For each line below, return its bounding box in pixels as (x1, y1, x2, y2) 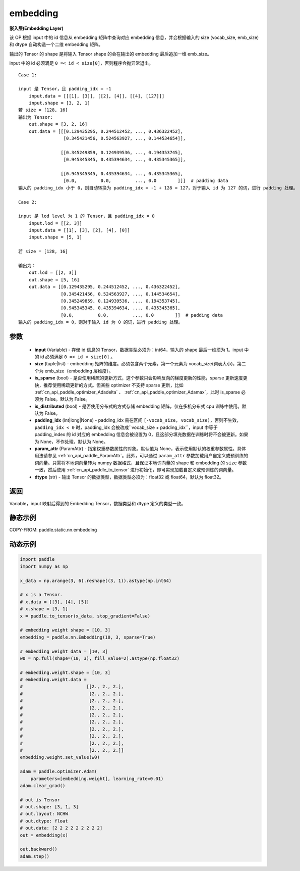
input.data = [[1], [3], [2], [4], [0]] (28, 227, 131, 233)
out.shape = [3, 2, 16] (28, 121, 88, 127)
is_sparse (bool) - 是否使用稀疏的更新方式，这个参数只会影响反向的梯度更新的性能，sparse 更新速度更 (34, 375, 248, 381)
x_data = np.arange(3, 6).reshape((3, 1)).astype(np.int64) (20, 577, 172, 584)
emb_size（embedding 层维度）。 (44, 368, 113, 374)
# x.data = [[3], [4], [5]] (20, 599, 89, 605)
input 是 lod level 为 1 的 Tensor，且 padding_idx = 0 (18, 213, 155, 219)
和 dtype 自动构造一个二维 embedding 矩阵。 (9, 41, 103, 47)
